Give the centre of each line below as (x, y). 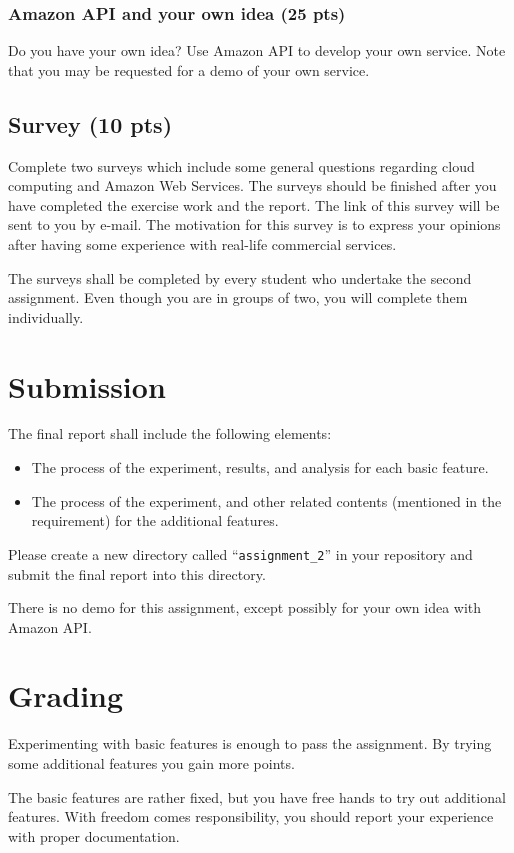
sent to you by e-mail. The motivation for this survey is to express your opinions (254, 224)
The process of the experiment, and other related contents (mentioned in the (266, 500)
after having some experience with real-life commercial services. (202, 243)
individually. (46, 316)
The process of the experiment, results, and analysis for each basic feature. (260, 467)
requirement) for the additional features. (155, 520)
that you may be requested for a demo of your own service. (189, 69)
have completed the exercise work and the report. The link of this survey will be (254, 204)
